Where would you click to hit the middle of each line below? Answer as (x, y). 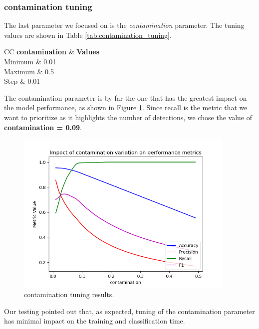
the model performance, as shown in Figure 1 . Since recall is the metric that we (126, 107)
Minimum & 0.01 (30, 61)
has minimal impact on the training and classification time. (95, 321)
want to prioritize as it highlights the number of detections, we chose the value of (128, 117)
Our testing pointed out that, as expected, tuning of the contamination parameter (129, 311)
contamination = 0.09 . (43, 127)
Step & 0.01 (22, 81)
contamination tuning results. (69, 294)
